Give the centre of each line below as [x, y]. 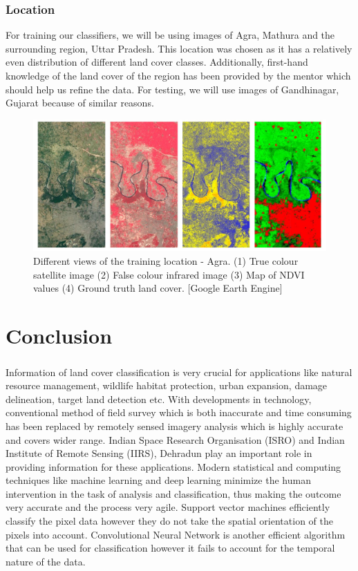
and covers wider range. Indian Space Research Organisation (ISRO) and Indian [175, 439]
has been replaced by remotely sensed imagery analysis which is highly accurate [175, 425]
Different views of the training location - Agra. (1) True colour [166, 261]
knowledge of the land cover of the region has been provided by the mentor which [178, 75]
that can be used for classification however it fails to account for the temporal [170, 548]
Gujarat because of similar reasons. [80, 103]
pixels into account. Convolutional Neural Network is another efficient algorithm [176, 534]
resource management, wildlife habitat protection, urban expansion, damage [167, 385]
